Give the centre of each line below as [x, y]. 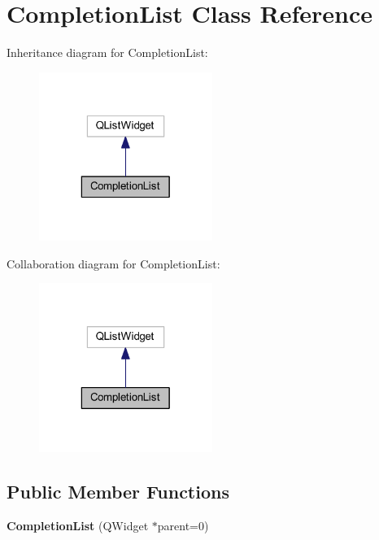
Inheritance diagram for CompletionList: [107, 52]
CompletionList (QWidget [78, 525]
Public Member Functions [118, 492]
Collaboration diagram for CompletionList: [113, 263]
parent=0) [183, 525]
